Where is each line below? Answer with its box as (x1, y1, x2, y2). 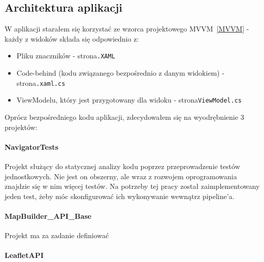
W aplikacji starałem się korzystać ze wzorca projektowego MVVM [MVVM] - (5, 23, 249, 34)
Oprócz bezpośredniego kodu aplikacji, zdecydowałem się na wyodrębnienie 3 (5, 111, 244, 122)
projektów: (5, 121, 38, 132)
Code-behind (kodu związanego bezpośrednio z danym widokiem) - (16, 68, 225, 78)
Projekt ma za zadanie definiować (5, 230, 109, 241)
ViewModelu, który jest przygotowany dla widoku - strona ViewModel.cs (16, 94, 242, 105)
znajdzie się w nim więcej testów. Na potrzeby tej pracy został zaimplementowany (5, 181, 260, 191)
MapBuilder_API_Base (5, 210, 91, 221)
